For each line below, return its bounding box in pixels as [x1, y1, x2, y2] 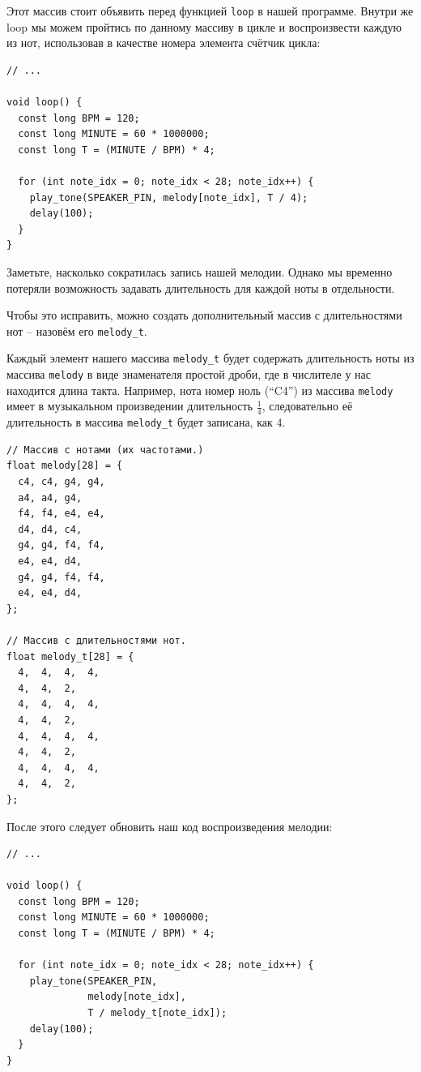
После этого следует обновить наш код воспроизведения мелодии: [6, 817, 333, 834]
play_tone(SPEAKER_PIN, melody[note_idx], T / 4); [29, 191, 308, 204]
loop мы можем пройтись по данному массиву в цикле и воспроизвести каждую [6, 18, 402, 35]
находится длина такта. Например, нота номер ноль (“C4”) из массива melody [6, 381, 393, 398]
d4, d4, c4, [18, 523, 83, 535]
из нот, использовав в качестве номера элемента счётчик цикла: [6, 34, 321, 51]
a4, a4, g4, [18, 491, 83, 504]
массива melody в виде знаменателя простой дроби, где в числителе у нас [6, 366, 372, 383]
